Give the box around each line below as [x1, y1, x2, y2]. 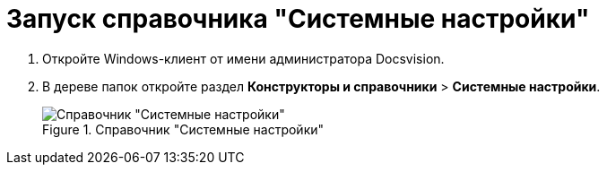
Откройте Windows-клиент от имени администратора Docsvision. [42, 50, 445, 66]
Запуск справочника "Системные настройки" [6, 4, 590, 34]
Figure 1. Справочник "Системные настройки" [42, 121, 325, 137]
